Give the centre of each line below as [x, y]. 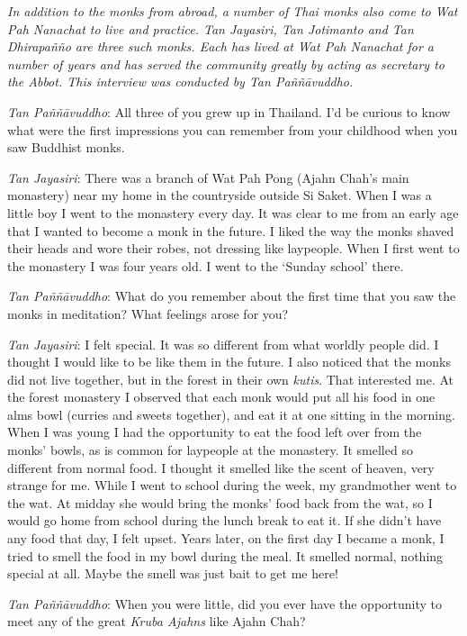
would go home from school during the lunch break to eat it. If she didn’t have [225, 520]
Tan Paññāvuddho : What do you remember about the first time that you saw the [232, 296]
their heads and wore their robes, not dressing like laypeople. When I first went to [233, 248]
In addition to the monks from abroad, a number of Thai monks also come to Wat [233, 11]
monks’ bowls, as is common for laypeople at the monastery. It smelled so [210, 450]
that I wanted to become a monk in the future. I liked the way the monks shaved [231, 230]
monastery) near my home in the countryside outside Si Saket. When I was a [220, 195]
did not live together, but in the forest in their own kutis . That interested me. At [231, 379]
